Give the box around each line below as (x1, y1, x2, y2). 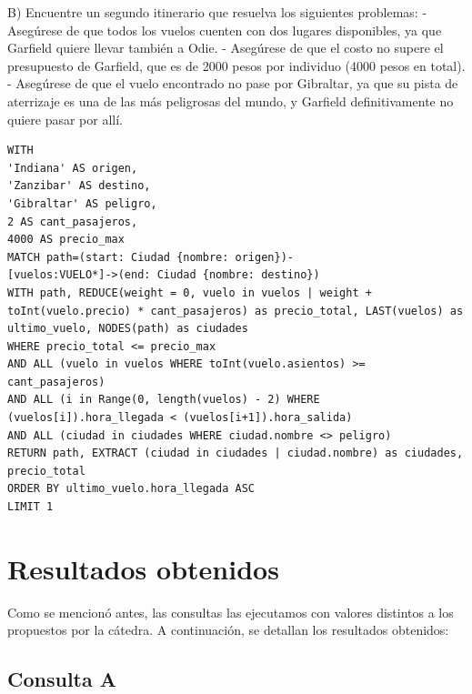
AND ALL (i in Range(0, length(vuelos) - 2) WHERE (7, 393, 320, 407)
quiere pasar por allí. (7, 109, 123, 128)
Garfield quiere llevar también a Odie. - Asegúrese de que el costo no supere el (7, 38, 444, 57)
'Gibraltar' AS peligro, (7, 196, 157, 210)
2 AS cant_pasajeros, (7, 215, 138, 228)
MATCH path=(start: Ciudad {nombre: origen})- (7, 250, 294, 264)
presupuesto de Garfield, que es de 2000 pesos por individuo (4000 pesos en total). (7, 55, 466, 75)
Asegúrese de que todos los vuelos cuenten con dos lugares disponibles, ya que (7, 20, 442, 39)
